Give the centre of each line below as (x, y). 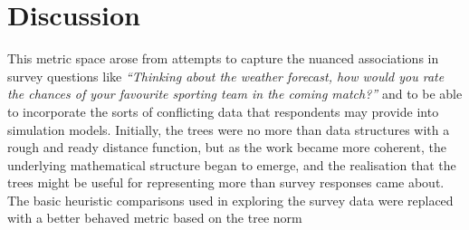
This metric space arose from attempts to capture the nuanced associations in (223, 58)
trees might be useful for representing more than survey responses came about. (226, 182)
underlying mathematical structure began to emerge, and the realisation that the (232, 164)
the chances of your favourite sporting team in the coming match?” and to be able (235, 94)
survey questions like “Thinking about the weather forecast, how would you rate (226, 76)
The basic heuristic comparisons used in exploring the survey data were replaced (230, 200)
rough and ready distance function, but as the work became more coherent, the (227, 147)
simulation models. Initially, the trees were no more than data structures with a (229, 129)
